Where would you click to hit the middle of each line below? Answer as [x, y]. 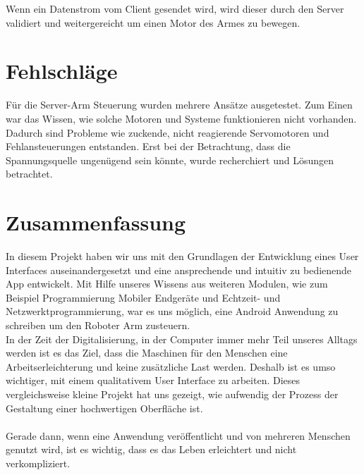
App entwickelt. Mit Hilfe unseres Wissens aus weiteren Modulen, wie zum [167, 284]
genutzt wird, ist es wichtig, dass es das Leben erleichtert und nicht [151, 449]
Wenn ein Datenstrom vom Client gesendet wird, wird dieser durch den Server [175, 8]
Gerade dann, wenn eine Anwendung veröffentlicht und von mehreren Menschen [178, 435]
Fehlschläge [62, 71]
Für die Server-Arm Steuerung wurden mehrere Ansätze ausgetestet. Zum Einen [179, 105]
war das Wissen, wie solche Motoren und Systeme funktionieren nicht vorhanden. [181, 118]
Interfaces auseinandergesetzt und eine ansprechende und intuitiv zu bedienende [179, 270]
